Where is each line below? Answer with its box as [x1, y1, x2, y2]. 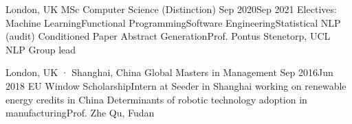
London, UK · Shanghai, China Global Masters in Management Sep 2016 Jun [5, 65, 333, 79]
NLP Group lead [5, 42, 76, 56]
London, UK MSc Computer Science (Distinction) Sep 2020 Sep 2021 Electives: [5, 2, 337, 16]
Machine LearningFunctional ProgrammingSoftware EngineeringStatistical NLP [5, 15, 341, 29]
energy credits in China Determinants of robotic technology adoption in [5, 92, 307, 106]
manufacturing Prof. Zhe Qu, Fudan [5, 106, 155, 120]
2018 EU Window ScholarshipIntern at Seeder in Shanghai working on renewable [5, 78, 346, 92]
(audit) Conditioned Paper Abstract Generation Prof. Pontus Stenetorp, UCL [5, 29, 331, 43]
